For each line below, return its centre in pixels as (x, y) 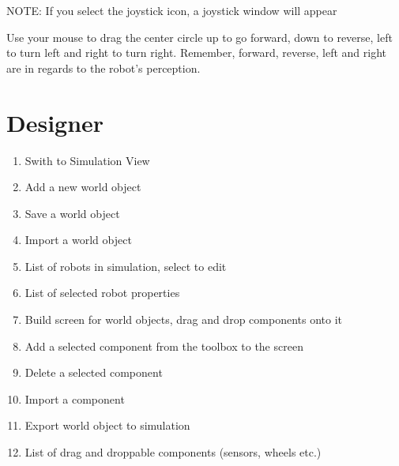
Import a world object (78, 240)
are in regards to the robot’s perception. (104, 68)
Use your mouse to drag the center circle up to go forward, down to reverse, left (199, 37)
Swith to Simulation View (87, 160)
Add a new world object (83, 187)
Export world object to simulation (107, 425)
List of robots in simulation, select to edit (126, 266)
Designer (55, 122)
